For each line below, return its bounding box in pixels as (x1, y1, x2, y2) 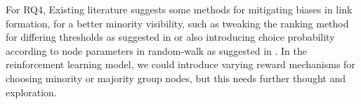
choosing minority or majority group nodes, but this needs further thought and (6, 70, 346, 85)
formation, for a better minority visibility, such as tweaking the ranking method (6, 15, 349, 30)
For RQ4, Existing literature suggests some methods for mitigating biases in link (6, 2, 353, 16)
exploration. (6, 84, 57, 99)
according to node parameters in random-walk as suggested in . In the (6, 43, 308, 58)
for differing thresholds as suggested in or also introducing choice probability (6, 30, 335, 44)
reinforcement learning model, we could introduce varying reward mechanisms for (6, 57, 355, 72)
